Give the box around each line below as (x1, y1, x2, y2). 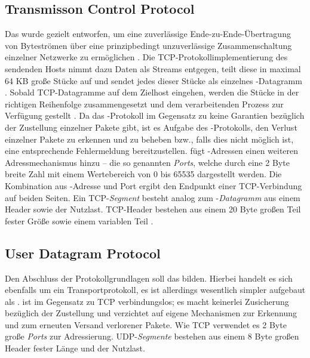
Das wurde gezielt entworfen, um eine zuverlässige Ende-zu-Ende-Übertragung (5, 27, 291, 40)
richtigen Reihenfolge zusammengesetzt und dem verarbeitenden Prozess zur (5, 97, 284, 110)
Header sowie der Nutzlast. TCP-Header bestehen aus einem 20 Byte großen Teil (5, 203, 301, 215)
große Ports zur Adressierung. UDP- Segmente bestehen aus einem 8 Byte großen (5, 330, 299, 342)
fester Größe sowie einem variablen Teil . (5, 214, 154, 227)
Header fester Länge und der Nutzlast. (5, 342, 145, 354)
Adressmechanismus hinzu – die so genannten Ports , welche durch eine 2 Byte (5, 156, 290, 168)
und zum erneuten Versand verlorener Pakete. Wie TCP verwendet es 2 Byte (5, 318, 287, 331)
